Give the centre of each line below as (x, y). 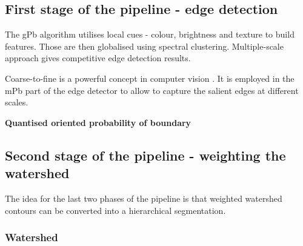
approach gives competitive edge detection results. (98, 58)
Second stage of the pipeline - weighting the (145, 155)
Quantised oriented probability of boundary (98, 122)
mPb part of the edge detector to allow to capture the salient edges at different (152, 90)
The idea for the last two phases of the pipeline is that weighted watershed (144, 198)
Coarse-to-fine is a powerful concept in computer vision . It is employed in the (150, 78)
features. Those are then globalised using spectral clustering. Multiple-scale (144, 46)
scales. (17, 102)
